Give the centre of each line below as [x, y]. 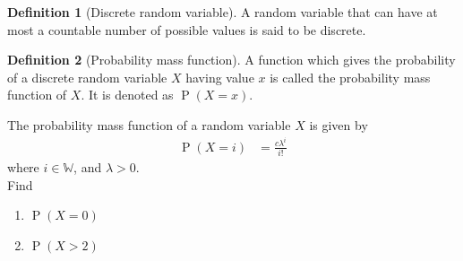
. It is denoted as [127, 95]
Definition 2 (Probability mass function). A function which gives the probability [231, 60]
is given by [339, 124]
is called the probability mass [350, 77]
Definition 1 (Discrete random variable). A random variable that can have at [223, 12]
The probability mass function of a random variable [149, 124]
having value [220, 77]
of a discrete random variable [87, 77]
